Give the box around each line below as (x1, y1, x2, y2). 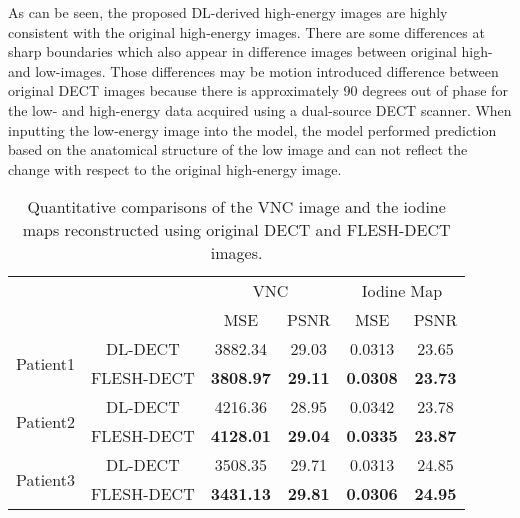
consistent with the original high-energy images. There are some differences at (8, 21, 485, 42)
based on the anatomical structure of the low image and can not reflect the (8, 139, 468, 160)
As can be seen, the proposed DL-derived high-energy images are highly (8, 2, 448, 22)
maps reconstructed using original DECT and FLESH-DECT (22, 218, 451, 242)
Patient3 (16, 467, 75, 491)
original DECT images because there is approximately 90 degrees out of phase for (8, 80, 508, 101)
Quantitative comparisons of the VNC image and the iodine (27, 195, 446, 219)
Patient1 (16, 351, 75, 375)
